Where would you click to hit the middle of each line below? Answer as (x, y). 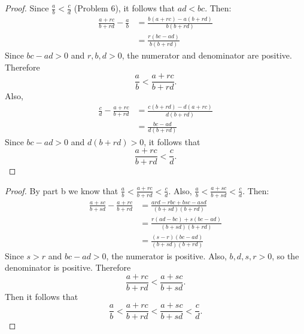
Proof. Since (27, 8)
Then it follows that (42, 296)
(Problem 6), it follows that (124, 8)
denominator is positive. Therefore (68, 267)
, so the (285, 255)
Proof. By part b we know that (62, 190)
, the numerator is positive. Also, (166, 255)
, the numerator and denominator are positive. (207, 55)
